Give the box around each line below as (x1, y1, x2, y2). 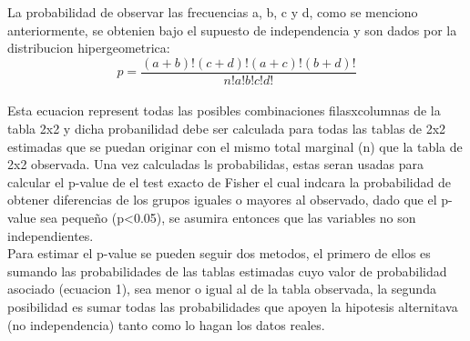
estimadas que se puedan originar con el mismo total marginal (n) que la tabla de (7, 136, 463, 155)
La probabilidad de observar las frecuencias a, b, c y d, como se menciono (7, 3, 418, 21)
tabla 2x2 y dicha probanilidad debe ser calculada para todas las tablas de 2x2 (7, 119, 446, 138)
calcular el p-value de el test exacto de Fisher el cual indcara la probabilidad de (7, 172, 451, 191)
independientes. (7, 226, 94, 245)
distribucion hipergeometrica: (7, 38, 170, 57)
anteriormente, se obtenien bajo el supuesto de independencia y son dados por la (7, 20, 457, 39)
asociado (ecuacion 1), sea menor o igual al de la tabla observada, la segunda (7, 279, 436, 298)
